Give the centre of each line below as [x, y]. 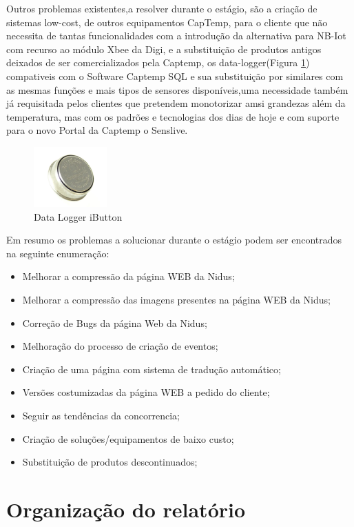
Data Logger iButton [78, 216]
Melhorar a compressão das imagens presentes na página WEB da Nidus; [176, 299]
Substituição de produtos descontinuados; [110, 462]
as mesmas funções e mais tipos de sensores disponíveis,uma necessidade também [177, 89]
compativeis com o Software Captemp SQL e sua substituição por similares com [175, 76]
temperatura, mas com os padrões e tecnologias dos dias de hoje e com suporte [173, 116]
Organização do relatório [126, 509]
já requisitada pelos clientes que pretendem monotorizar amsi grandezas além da [176, 103]
